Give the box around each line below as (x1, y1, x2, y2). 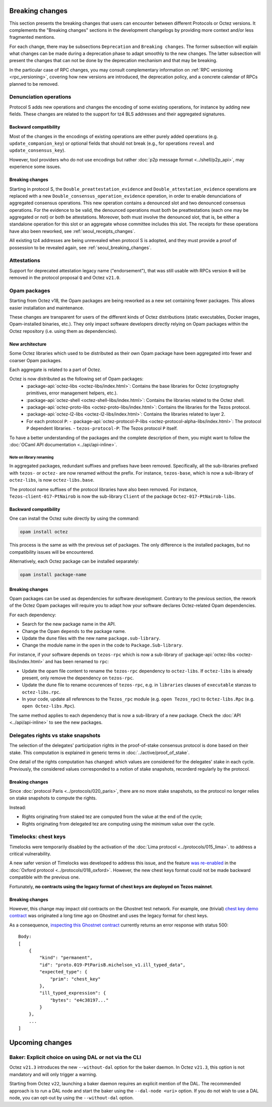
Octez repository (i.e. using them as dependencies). (9, 328, 117, 334)
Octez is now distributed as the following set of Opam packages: (9, 376, 144, 382)
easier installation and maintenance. (9, 305, 84, 311)
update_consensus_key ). (9, 147, 65, 153)
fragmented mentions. (9, 34, 55, 40)
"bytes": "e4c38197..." (50, 997, 109, 1003)
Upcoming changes (9, 1038, 73, 1047)
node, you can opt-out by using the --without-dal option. (9, 1094, 134, 1100)
